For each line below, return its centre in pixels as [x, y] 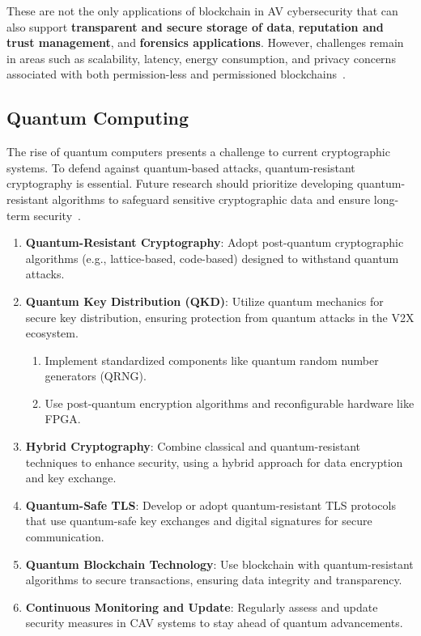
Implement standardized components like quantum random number [212, 360]
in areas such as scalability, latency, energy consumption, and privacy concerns [201, 58]
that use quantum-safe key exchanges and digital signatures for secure [199, 521]
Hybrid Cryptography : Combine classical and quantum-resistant [193, 446]
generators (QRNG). [96, 376]
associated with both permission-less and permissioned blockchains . [176, 74]
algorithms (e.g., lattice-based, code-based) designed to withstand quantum [212, 258]
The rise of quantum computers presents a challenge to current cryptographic [198, 152]
